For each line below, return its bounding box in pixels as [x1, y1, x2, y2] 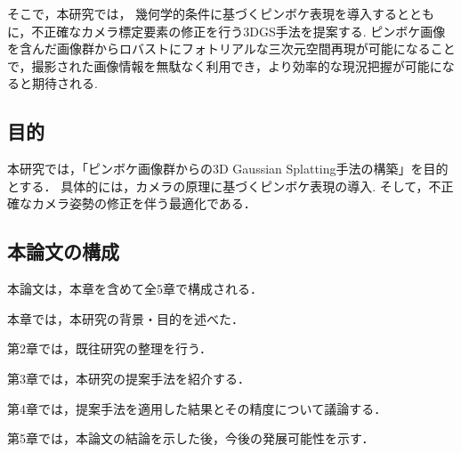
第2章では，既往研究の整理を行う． [7, 339, 212, 358]
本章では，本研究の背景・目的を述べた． [7, 309, 244, 328]
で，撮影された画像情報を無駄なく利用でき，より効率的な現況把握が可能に [7, 56, 442, 75]
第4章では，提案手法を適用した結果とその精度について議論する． [7, 399, 387, 417]
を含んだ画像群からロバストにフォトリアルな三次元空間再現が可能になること [7, 39, 456, 58]
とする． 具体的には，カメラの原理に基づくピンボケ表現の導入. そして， [7, 176, 429, 195]
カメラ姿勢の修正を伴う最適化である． [31, 194, 256, 213]
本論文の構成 [7, 238, 119, 265]
